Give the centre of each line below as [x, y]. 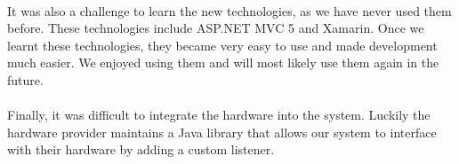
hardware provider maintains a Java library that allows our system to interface [222, 132]
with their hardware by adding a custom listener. [141, 149]
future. [25, 79]
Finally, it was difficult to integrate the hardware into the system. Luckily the [219, 115]
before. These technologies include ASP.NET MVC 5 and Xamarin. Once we [216, 28]
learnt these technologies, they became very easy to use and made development [222, 45]
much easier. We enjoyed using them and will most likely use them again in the [223, 62]
